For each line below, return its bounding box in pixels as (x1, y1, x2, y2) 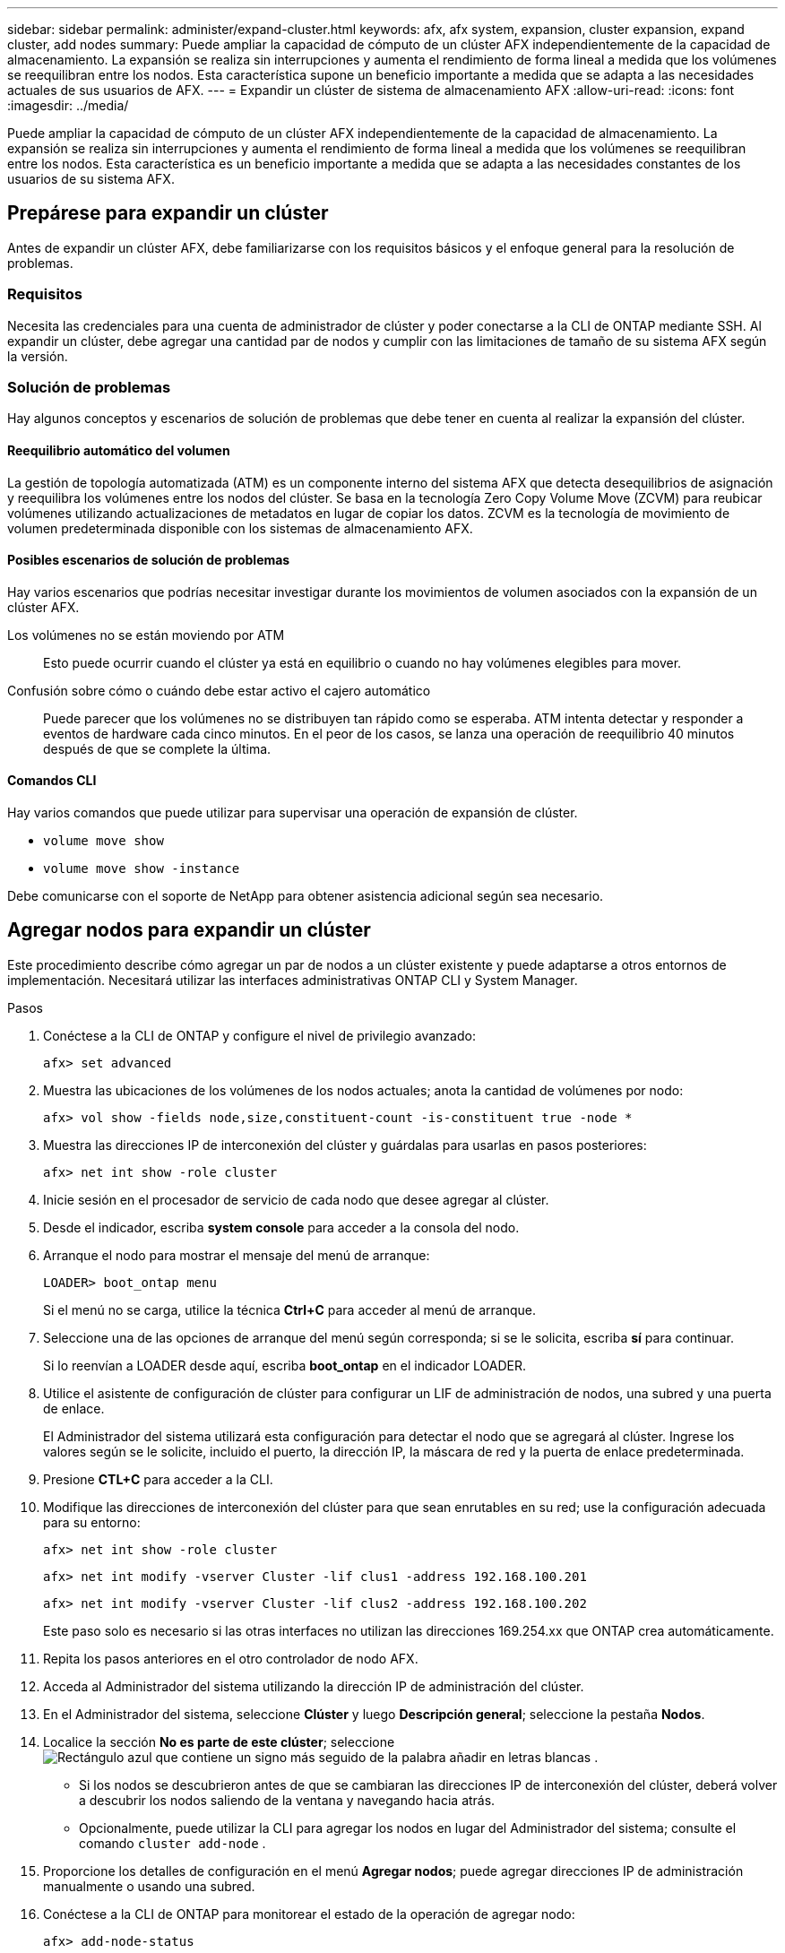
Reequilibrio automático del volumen (7, 442, 230, 458)
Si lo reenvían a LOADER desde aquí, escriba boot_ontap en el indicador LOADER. (43, 1357, 526, 1373)
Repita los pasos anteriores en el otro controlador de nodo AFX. (43, 1650, 418, 1666)
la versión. (7, 348, 68, 364)
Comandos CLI (7, 773, 97, 789)
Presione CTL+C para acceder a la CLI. (43, 1471, 273, 1487)
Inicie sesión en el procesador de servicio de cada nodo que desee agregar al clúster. (43, 1191, 549, 1207)
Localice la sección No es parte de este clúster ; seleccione (43, 1733, 395, 1750)
